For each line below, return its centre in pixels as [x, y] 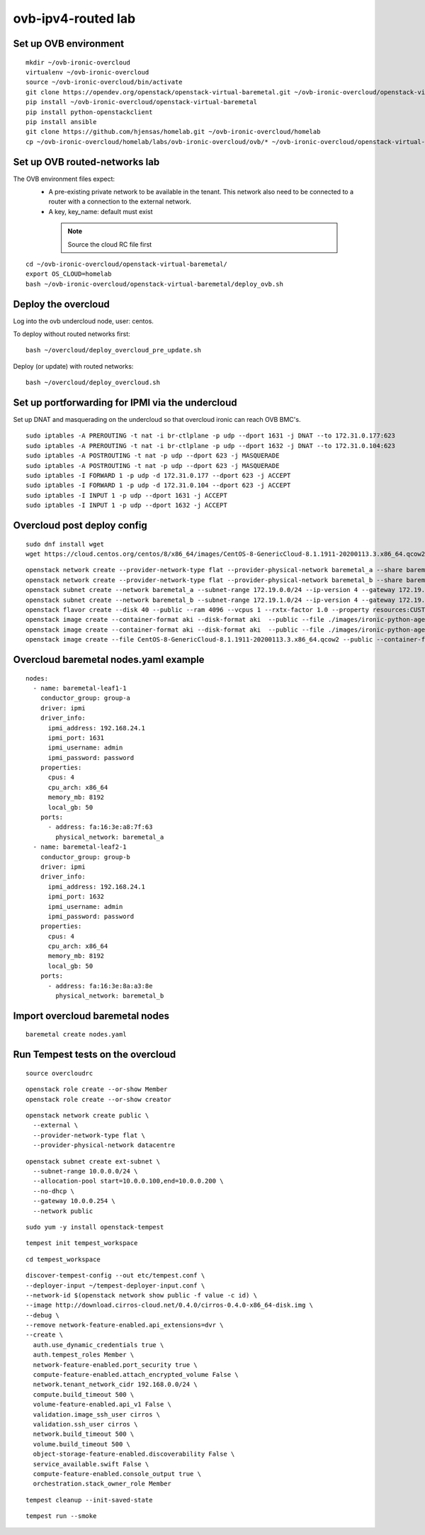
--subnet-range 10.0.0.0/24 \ [85, 1171]
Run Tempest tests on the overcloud [95, 1055]
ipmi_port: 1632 [76, 897]
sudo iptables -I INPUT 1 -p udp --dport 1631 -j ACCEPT [127, 495]
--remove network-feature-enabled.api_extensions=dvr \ [125, 1325]
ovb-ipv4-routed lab [74, 18]
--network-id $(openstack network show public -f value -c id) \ [142, 1295]
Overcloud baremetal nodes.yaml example [109, 659]
